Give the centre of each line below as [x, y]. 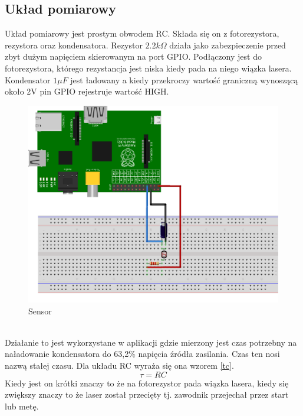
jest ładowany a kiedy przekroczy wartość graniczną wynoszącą [184, 79]
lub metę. [22, 406]
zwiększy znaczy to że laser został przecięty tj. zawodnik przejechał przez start [147, 394]
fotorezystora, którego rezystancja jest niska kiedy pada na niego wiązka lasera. [148, 68]
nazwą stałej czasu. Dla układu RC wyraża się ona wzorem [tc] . [119, 365]
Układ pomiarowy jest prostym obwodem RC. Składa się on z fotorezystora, [142, 33]
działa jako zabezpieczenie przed [228, 45]
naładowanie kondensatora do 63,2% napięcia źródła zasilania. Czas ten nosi [142, 354]
